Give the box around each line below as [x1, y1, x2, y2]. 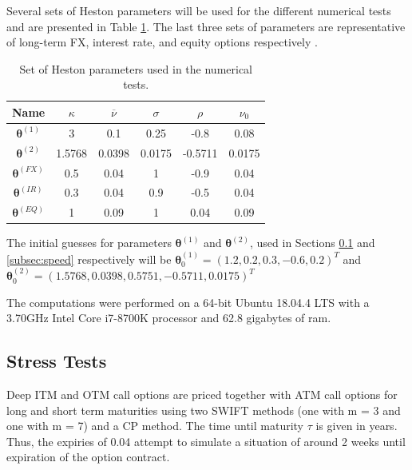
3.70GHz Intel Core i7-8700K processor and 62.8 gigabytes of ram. [6, 309, 331, 326]
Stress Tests [6, 349, 107, 373]
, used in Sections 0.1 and [250, 234, 375, 251]
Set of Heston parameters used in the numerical [19, 60, 252, 77]
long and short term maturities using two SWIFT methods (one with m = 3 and [6, 401, 401, 418]
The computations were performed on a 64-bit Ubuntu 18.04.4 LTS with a [6, 293, 370, 310]
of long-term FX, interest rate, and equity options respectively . [6, 34, 318, 50]
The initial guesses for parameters [6, 234, 172, 251]
